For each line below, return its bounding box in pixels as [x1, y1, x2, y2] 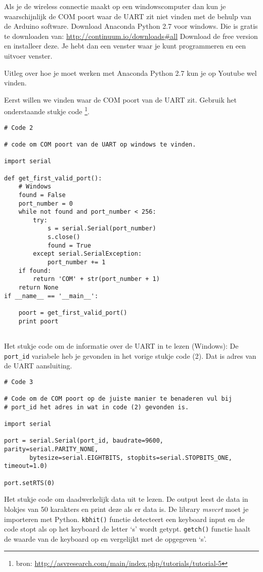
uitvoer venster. [4, 50, 53, 61]
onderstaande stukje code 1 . [4, 105, 90, 116]
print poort [18, 317, 59, 325]
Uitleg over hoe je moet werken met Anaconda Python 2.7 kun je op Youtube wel [4, 67, 257, 78]
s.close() [47, 233, 80, 241]
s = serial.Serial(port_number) [47, 225, 156, 232]
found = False [18, 191, 66, 199]
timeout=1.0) [4, 462, 48, 470]
